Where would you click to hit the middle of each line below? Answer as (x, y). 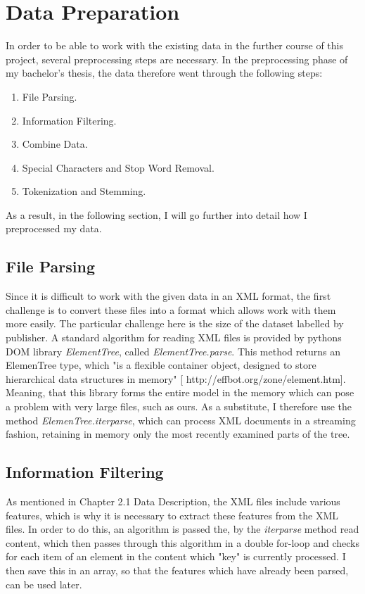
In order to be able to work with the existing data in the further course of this (174, 45)
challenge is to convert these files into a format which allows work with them (171, 309)
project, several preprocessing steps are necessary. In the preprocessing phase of (177, 59)
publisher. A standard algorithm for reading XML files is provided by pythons (174, 337)
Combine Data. (55, 144)
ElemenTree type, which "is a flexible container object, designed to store (161, 365)
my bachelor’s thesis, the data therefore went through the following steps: (164, 73)
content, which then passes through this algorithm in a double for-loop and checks (182, 542)
